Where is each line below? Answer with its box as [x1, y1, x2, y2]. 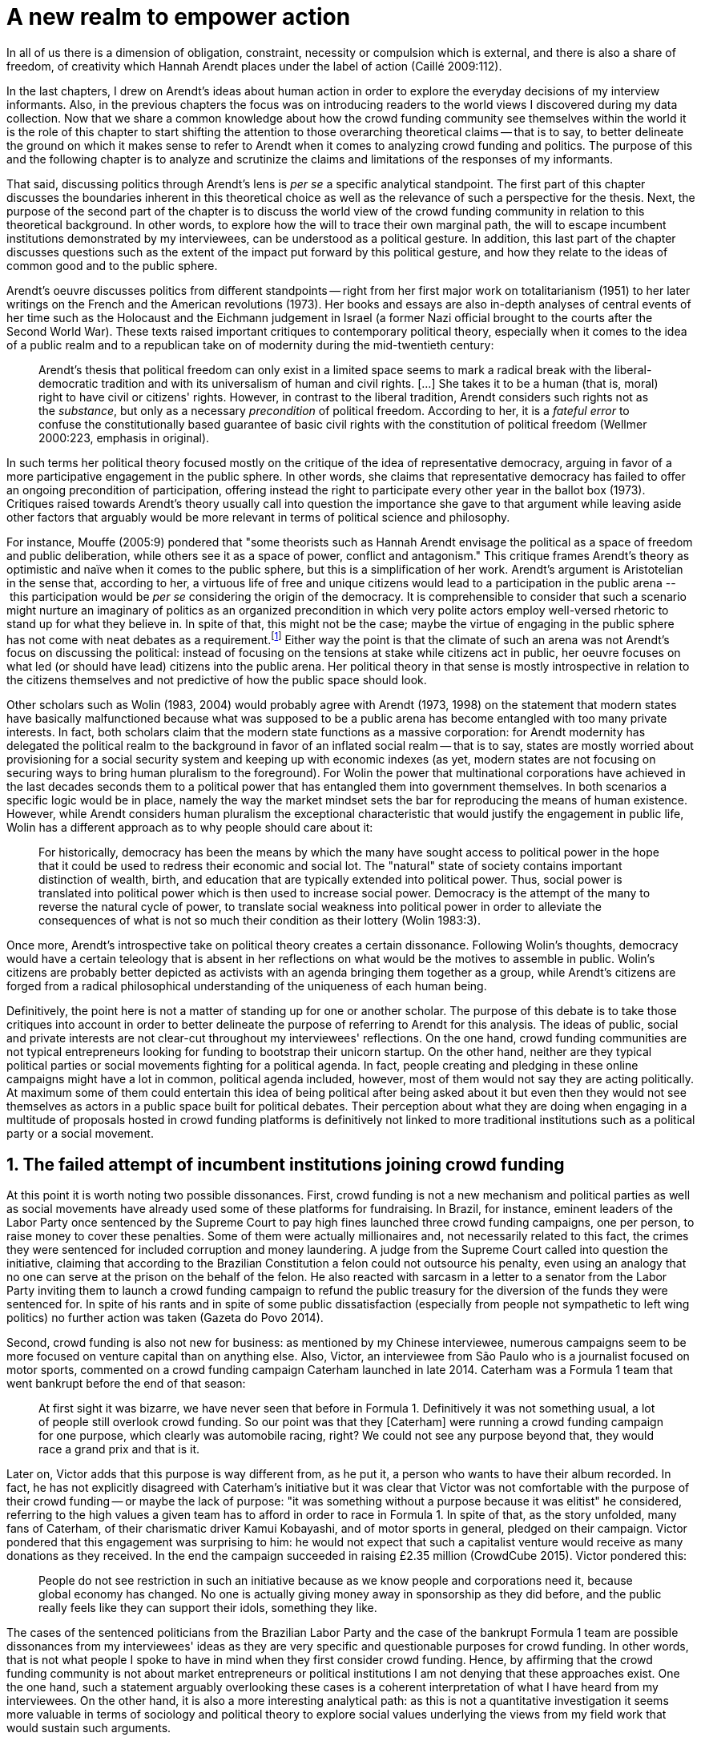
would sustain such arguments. [6, 1721, 171, 1735]
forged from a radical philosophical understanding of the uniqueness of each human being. [6, 979, 487, 993]
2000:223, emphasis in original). [38, 430, 210, 445]
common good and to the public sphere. [6, 258, 218, 272]
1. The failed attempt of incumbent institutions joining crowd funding [6, 1154, 565, 1175]
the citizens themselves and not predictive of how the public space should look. [6, 673, 427, 687]
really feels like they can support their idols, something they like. [38, 1601, 377, 1615]
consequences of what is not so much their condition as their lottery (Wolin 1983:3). [38, 913, 481, 928]
